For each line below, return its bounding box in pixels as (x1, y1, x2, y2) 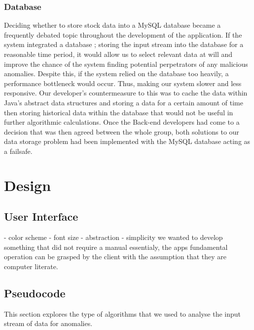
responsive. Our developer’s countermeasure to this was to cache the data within (4, 88, 248, 98)
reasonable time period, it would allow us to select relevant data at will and (4, 49, 233, 59)
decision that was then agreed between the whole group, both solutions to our (4, 126, 239, 137)
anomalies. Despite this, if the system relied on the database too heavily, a (4, 68, 229, 79)
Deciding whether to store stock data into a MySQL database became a (4, 20, 221, 30)
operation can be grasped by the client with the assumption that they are (4, 251, 227, 262)
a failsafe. (4, 145, 33, 156)
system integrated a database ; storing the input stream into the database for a (4, 39, 244, 49)
